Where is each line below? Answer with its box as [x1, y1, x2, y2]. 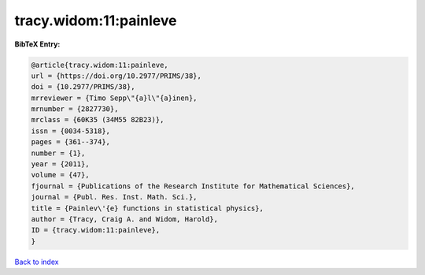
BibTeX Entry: [14, 39, 61, 49]
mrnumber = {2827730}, [31, 105, 119, 113]
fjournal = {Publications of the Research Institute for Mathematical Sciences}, [31, 181, 356, 191]
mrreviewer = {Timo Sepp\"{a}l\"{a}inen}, [31, 93, 198, 102]
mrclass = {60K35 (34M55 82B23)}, [31, 115, 164, 124]
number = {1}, [31, 148, 86, 158]
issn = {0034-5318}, [31, 126, 110, 136]
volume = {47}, [31, 170, 90, 180]
